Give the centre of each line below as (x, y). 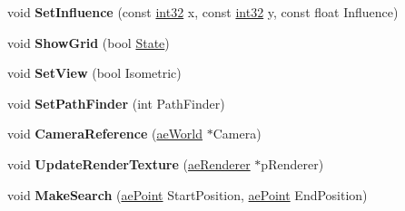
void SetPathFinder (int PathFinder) (116, 103)
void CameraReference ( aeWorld (105, 134)
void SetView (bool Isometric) (94, 73)
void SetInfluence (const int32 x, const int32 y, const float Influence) (203, 12)
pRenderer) (292, 163)
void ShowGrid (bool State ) (89, 42)
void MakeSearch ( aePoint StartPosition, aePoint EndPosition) (188, 194)
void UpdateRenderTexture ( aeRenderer (129, 163)
